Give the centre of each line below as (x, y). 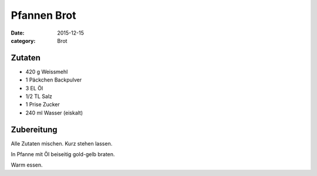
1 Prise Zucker (43, 104)
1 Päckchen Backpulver (54, 80)
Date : (18, 33)
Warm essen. (27, 165)
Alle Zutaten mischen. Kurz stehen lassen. (62, 143)
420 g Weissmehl (47, 72)
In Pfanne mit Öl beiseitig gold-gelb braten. (63, 154)
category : (23, 40)
